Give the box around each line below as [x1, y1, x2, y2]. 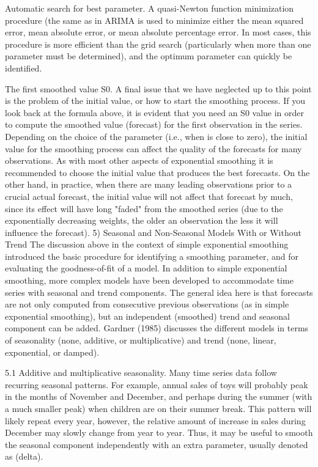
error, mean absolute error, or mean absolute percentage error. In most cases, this [5, 26, 311, 39]
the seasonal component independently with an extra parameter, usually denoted [5, 438, 308, 450]
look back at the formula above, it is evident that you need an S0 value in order [5, 106, 305, 119]
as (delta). [5, 450, 43, 463]
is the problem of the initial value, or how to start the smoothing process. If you [5, 94, 305, 107]
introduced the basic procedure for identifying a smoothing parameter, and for [5, 249, 298, 262]
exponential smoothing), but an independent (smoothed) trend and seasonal [5, 309, 290, 322]
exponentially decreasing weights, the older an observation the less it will [5, 214, 278, 227]
